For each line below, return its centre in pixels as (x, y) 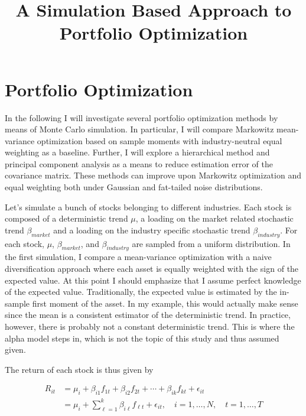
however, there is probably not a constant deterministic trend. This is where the (150, 326)
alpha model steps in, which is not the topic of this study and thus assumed (142, 338)
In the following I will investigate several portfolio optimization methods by (141, 117)
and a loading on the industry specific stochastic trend (152, 230)
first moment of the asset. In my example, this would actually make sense (165, 303)
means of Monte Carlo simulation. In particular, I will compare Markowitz (139, 129)
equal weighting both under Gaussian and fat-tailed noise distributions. (134, 187)
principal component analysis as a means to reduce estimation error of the (139, 163)
